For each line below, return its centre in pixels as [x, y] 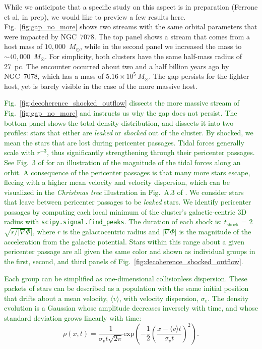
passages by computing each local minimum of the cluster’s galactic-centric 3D [125, 211]
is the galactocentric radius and [111, 232]
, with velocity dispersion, [159, 298]
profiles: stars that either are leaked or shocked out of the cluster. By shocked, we [129, 133]
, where [44, 232]
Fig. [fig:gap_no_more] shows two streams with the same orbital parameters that [131, 27]
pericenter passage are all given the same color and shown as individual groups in [130, 251]
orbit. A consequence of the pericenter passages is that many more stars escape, [127, 172]
